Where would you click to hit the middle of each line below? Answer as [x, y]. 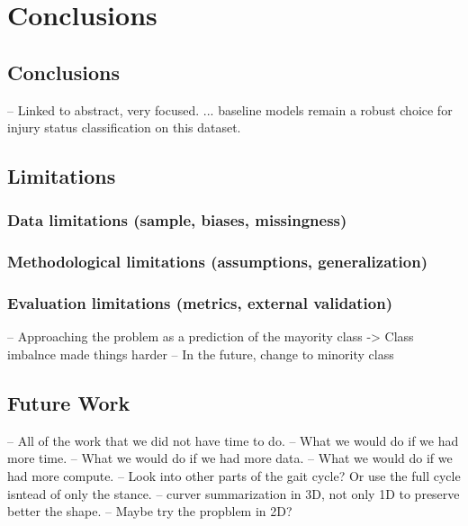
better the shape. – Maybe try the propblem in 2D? [150, 511]
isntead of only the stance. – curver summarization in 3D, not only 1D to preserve [234, 493]
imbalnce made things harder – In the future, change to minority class [201, 354]
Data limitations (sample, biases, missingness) [177, 220]
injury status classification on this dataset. [124, 127]
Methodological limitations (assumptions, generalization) [217, 262]
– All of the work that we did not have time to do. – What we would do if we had [233, 440]
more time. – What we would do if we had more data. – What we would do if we [230, 458]
